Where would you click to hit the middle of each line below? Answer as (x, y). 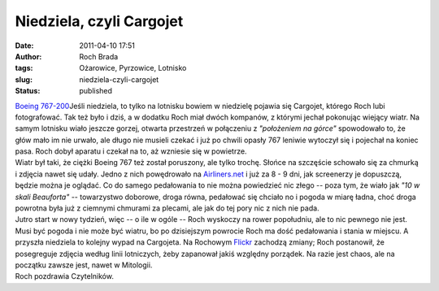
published (96, 91)
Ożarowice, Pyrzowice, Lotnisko (133, 68)
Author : (28, 56)
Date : (24, 46)
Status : (28, 91)
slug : (24, 79)
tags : (24, 68)
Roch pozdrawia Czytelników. (64, 276)
